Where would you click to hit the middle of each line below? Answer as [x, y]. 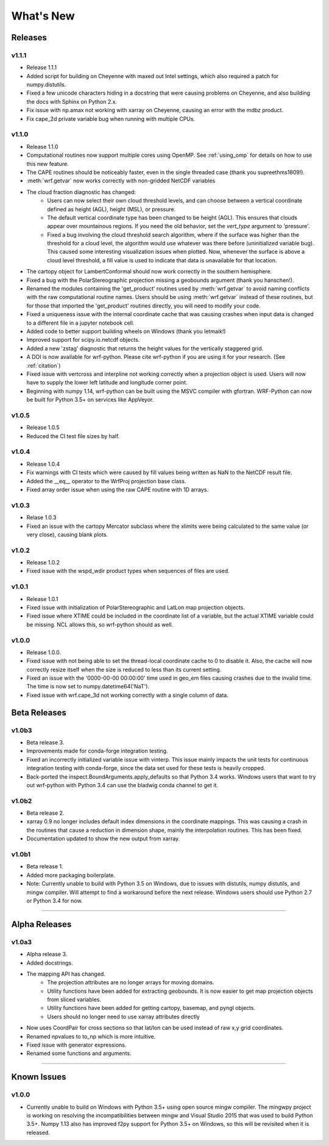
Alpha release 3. [47, 954]
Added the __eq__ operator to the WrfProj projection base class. [106, 481]
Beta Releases [39, 712]
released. [38, 1133]
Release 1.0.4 [43, 464]
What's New [43, 16]
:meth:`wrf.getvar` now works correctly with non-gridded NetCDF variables [121, 181]
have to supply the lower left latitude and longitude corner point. [107, 383]
